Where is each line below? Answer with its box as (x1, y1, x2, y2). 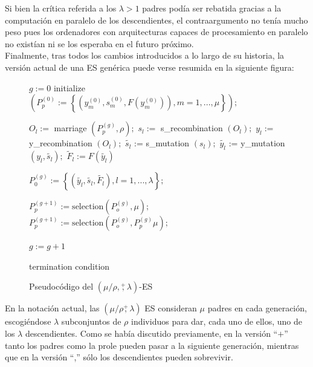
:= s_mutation (134, 137, 190, 149)
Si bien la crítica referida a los (5, 2, 117, 14)
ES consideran (144, 302, 197, 314)
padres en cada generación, (207, 302, 307, 314)
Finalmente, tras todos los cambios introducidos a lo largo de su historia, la (5, 49, 285, 62)
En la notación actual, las (5, 302, 100, 314)
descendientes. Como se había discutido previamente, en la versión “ (25, 326, 278, 339)
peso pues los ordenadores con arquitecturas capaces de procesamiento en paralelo (5, 25, 308, 38)
